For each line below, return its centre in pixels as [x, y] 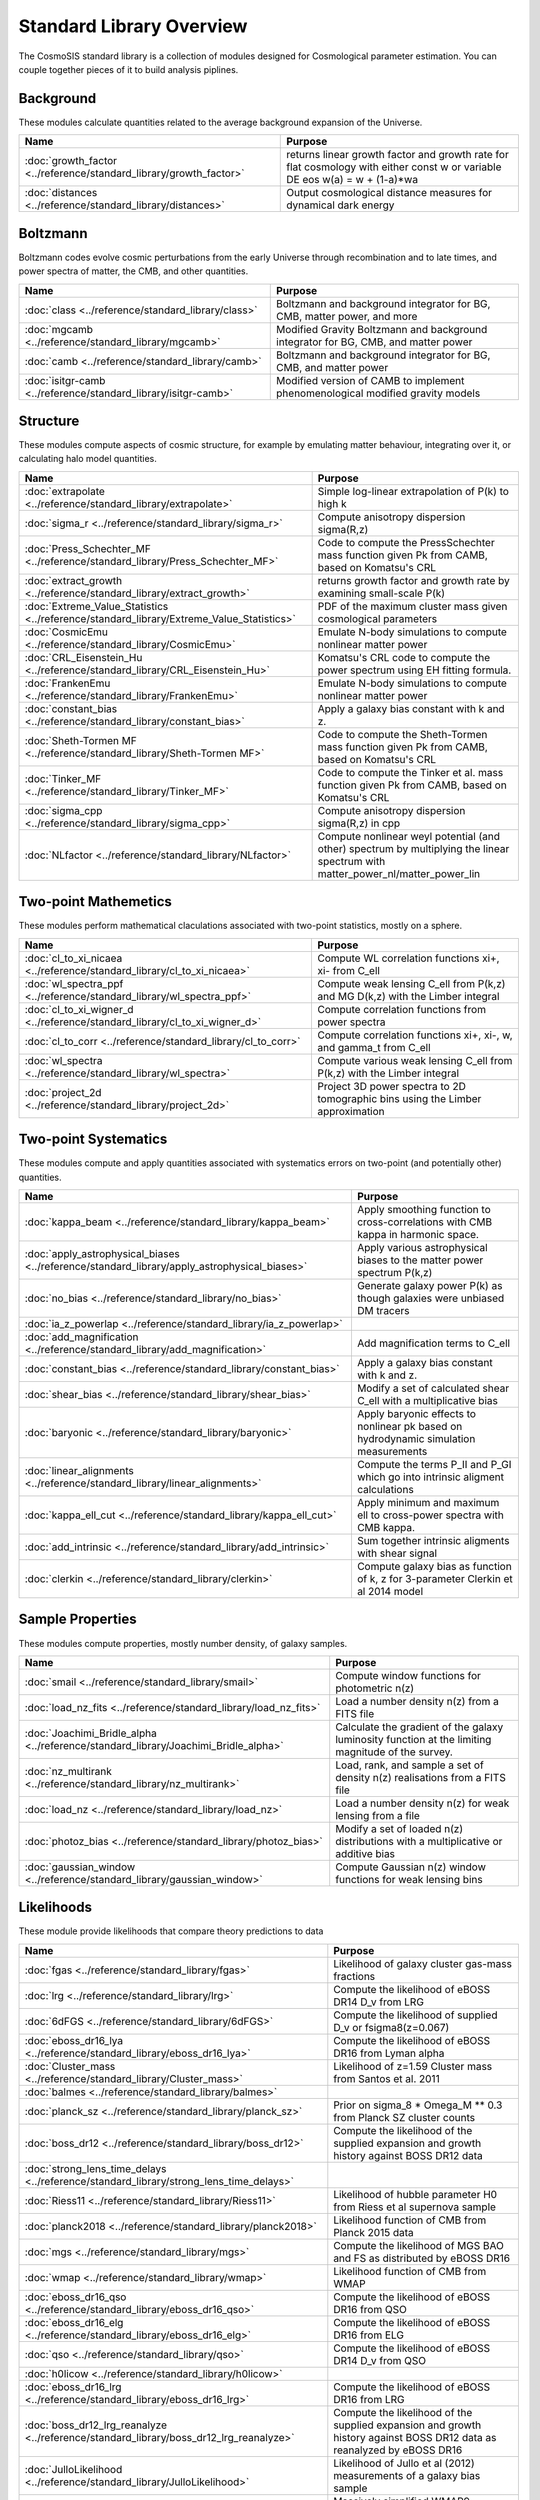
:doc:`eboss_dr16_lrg [73, 2387]
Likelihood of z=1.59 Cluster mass [413, 2066]
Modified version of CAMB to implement [370, 380]
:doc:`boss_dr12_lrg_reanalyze [95, 2425]
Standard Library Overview [133, 26]
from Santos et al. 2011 [386, 2078]
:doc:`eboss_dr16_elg [74, 2322]
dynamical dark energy [340, 205]
